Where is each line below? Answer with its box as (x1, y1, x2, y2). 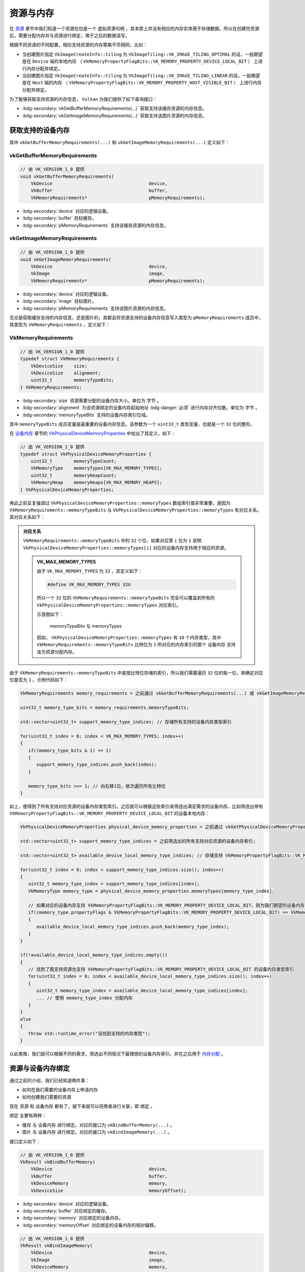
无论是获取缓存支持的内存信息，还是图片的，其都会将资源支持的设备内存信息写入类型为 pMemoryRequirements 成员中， (9, 314, 264, 321)
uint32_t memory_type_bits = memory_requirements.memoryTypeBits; (20, 705, 189, 711)
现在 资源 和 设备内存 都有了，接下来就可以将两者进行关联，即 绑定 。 (9, 1103, 155, 1109)
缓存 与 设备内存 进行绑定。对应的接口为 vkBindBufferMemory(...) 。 (22, 1122, 175, 1128)
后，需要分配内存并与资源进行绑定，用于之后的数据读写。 (9, 32, 130, 38)
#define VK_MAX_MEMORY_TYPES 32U (47, 582, 131, 588)
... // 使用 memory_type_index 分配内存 (36, 995, 133, 1001)
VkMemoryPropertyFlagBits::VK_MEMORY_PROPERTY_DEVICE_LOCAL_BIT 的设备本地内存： (9, 811, 210, 817)
